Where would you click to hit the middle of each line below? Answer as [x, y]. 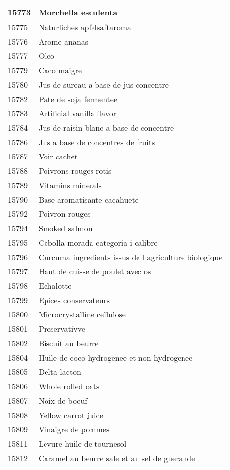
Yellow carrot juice [71, 415]
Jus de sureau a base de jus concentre [104, 84]
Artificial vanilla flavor [78, 113]
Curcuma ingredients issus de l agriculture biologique [131, 257]
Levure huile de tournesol [83, 444]
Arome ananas [64, 41]
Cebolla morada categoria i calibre [98, 242]
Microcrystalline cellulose [82, 314]
